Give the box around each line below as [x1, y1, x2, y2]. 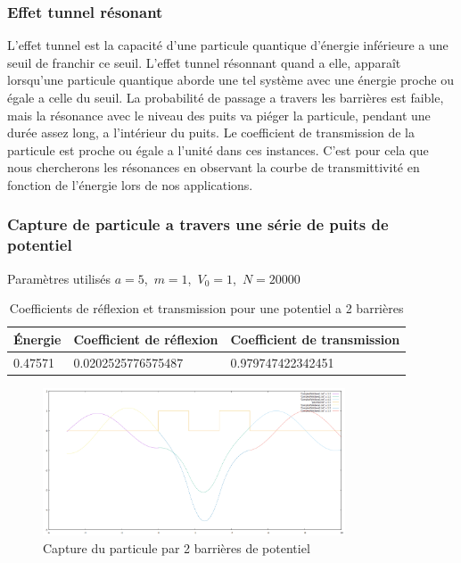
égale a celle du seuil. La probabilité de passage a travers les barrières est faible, [7, 88, 444, 106]
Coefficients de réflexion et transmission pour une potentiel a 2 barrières [9, 299, 404, 318]
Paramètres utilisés [7, 269, 111, 287]
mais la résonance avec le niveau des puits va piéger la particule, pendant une [7, 105, 431, 124]
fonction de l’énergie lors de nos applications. [7, 175, 253, 194]
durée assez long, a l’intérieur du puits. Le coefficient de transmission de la [7, 123, 415, 142]
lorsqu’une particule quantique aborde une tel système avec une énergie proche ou [7, 70, 454, 89]
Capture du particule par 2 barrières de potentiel [43, 538, 310, 557]
